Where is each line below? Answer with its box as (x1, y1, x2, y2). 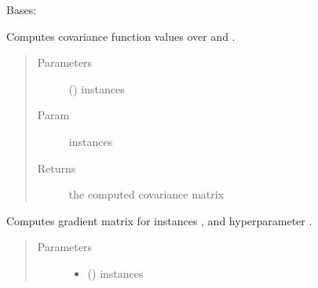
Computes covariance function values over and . (6, 27, 236, 44)
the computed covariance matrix (68, 186, 225, 202)
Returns (37, 159, 76, 176)
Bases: (6, 2, 37, 17)
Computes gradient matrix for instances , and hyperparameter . (6, 212, 313, 228)
